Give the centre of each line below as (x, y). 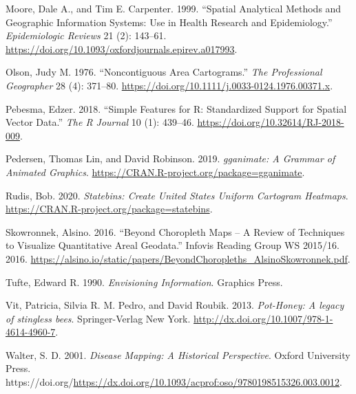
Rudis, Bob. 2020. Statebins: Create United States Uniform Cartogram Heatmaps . (177, 195)
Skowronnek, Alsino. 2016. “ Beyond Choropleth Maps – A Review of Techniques (175, 231)
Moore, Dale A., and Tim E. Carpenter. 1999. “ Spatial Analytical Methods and (174, 8)
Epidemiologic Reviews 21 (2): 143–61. (86, 35)
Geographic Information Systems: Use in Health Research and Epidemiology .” (169, 22)
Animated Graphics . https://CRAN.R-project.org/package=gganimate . (155, 172)
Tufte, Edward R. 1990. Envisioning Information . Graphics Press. (144, 282)
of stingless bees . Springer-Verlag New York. (98, 318)
